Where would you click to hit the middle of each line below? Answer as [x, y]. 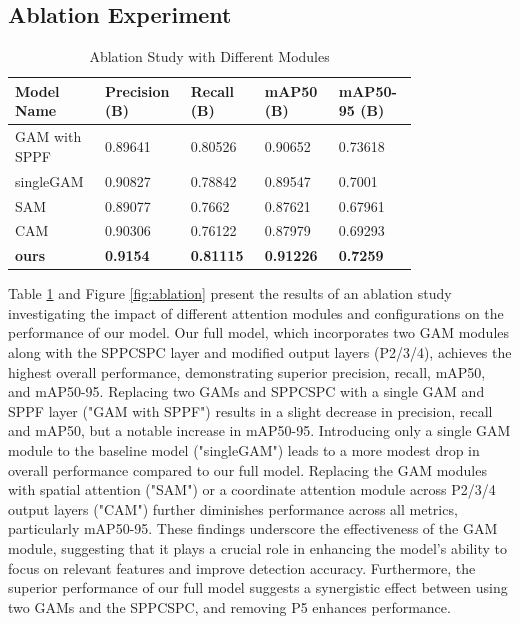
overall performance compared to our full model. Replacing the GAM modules [247, 469]
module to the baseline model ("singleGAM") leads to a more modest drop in [244, 450]
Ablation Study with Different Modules [209, 56]
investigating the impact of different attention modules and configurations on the [256, 312]
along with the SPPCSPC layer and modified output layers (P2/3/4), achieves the [260, 352]
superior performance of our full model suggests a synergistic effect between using [258, 587]
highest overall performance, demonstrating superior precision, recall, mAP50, [247, 371]
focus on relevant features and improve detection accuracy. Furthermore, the [242, 567]
